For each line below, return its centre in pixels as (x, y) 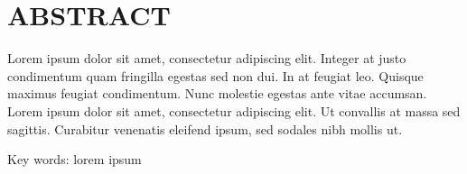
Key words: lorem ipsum (75, 159)
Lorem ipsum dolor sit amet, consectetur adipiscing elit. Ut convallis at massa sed (234, 110)
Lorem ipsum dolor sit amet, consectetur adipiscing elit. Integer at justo (207, 58)
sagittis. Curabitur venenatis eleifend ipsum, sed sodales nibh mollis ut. (205, 128)
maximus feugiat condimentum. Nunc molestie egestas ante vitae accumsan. (217, 93)
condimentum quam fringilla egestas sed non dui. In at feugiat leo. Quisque (215, 75)
